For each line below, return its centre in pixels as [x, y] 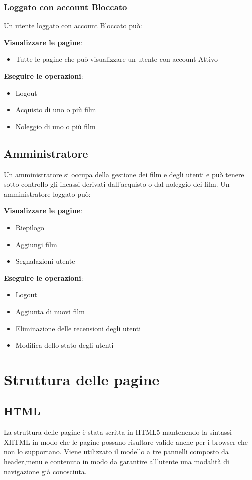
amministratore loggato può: [47, 193]
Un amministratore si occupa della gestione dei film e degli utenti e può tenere [124, 174]
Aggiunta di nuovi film [50, 311]
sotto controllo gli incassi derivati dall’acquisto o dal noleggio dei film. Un [117, 184]
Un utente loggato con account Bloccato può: [73, 25]
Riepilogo [30, 227]
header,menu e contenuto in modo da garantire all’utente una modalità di [117, 462]
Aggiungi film [36, 244]
